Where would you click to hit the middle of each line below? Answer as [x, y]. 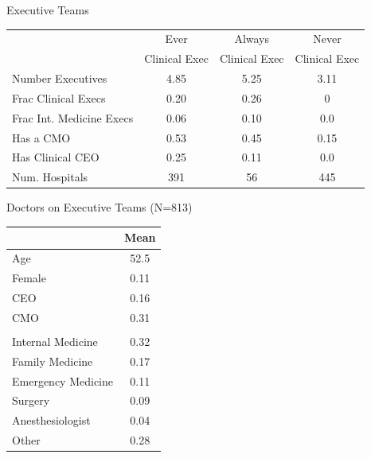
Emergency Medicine [63, 380]
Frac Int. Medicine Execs [73, 117]
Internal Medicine [55, 341]
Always [252, 39]
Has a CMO [41, 137]
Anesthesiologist [51, 420]
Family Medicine [53, 361]
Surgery [31, 400]
